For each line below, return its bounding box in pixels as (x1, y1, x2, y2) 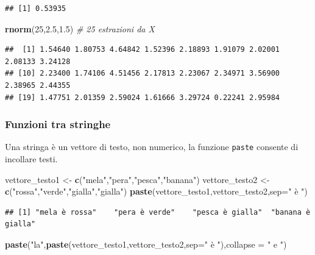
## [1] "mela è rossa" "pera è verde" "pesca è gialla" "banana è (5, 207, 311, 217)
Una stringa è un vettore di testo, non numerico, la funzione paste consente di (5, 140, 299, 153)
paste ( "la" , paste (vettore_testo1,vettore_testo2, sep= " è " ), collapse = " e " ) (5, 238, 287, 250)
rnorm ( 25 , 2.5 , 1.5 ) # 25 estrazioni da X (5, 22, 155, 35)
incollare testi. (5, 153, 58, 165)
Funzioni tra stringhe (5, 117, 111, 132)
